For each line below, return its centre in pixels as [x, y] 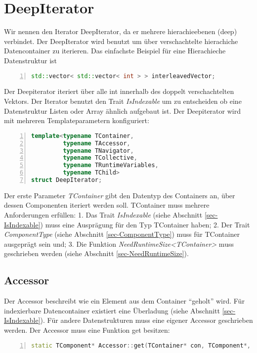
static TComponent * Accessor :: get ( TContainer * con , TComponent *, [141, 345]
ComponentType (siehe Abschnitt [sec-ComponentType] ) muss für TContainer [122, 234]
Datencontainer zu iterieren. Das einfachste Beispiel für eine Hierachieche [115, 51]
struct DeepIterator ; [67, 180]
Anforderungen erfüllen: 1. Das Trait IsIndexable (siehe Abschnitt [103, 215]
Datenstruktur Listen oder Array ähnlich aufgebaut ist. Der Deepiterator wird [122, 110]
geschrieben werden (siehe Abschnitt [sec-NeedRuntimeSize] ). [96, 253]
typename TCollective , [100, 158]
